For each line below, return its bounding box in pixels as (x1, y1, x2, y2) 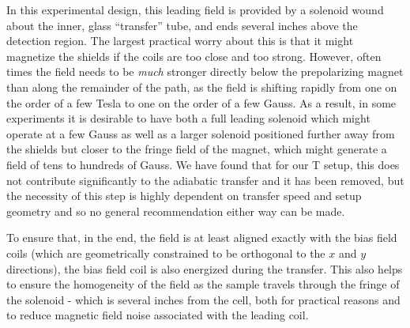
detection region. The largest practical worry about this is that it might (6, 32, 354, 49)
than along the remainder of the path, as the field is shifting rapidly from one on (6, 78, 397, 95)
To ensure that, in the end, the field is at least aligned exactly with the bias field (6, 229, 397, 246)
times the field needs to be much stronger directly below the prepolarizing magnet (6, 63, 404, 80)
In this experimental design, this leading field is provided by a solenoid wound (6, 2, 384, 17)
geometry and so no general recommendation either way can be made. (6, 202, 345, 219)
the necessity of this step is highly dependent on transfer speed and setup (6, 187, 362, 204)
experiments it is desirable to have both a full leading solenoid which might (6, 110, 371, 126)
